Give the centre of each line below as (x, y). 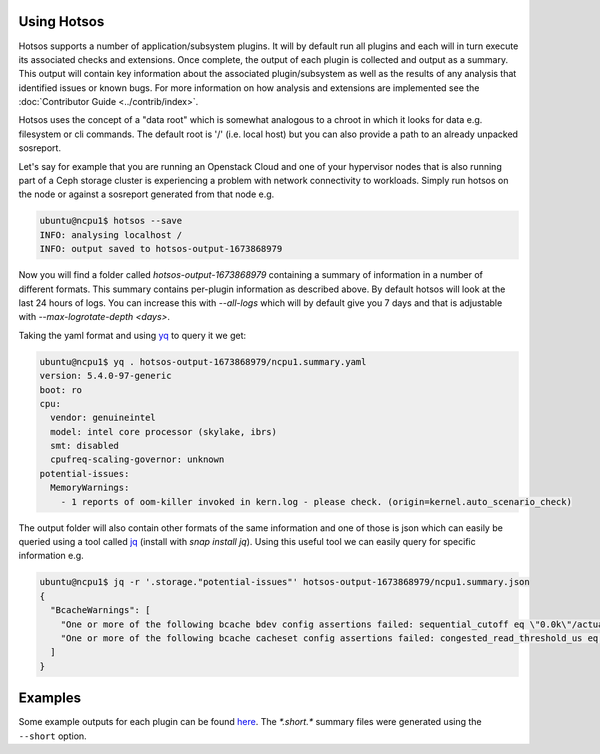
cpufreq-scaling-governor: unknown (137, 459)
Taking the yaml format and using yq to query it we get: (132, 335)
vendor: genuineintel (103, 418)
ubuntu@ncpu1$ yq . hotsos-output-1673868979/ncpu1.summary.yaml (203, 361)
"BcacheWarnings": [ (100, 610)
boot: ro (61, 389)
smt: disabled (85, 446)
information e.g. (51, 556)
